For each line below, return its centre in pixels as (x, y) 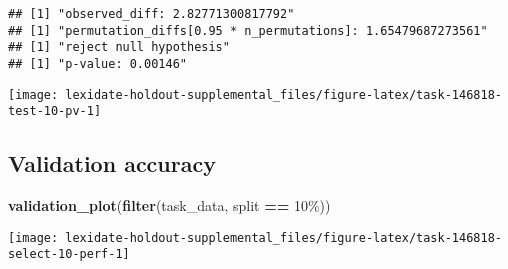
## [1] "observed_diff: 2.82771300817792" (151, 14)
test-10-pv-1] (55, 111)
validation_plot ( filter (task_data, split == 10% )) (169, 205)
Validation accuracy (112, 163)
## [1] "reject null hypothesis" (119, 47)
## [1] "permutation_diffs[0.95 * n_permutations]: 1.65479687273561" (248, 30)
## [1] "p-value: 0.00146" (97, 63)
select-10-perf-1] (69, 254)
